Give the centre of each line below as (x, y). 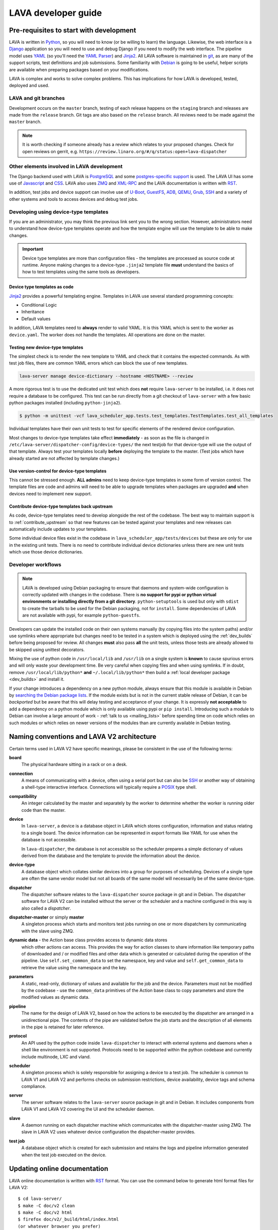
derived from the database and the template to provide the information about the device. (111, 856)
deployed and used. (29, 86)
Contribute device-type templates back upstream (61, 506)
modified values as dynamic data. (56, 997)
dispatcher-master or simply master (47, 917)
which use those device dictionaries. (46, 552)
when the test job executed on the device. (64, 1155)
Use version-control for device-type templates (58, 471)
